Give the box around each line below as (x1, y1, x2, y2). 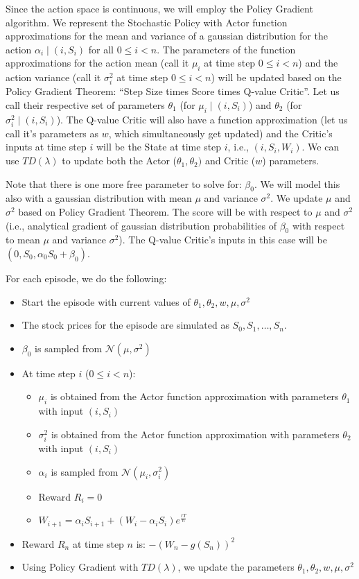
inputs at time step (6, 139, 87, 154)
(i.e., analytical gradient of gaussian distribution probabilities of (6, 218, 277, 232)
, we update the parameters (177, 560, 295, 574)
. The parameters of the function (157, 42, 296, 56)
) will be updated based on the (211, 70, 342, 85)
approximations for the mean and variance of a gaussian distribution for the (6, 28, 328, 43)
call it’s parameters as (6, 126, 99, 140)
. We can (301, 139, 340, 154)
